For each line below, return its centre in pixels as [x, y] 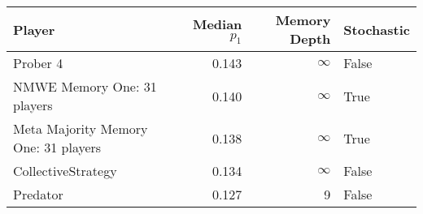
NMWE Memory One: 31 [85, 86]
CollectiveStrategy [65, 171]
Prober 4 [38, 63]
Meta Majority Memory [81, 128]
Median [217, 24]
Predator [38, 194]
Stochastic [377, 29]
